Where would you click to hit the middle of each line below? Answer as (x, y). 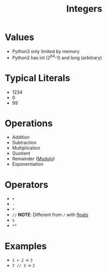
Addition (21, 137)
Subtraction (24, 143)
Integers (84, 9)
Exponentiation (28, 164)
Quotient (21, 153)
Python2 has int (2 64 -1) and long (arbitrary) (57, 57)
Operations (29, 123)
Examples (26, 246)
